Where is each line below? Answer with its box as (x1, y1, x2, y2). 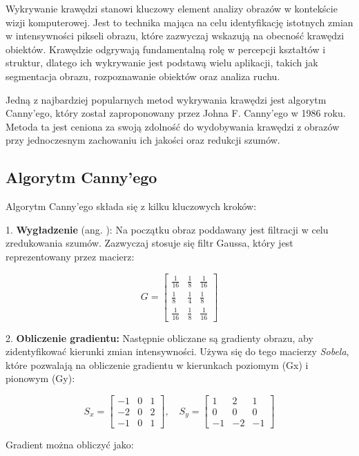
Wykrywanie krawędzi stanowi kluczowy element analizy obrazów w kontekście (6, 1, 338, 15)
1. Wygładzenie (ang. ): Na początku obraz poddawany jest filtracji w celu (6, 222, 329, 236)
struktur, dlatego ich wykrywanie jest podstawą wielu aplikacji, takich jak (6, 55, 318, 70)
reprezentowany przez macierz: (6, 249, 135, 263)
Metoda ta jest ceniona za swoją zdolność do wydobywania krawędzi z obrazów (6, 119, 340, 133)
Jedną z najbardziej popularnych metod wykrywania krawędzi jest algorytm (6, 92, 327, 106)
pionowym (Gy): (6, 371, 75, 386)
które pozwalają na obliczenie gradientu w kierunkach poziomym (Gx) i (6, 357, 309, 372)
